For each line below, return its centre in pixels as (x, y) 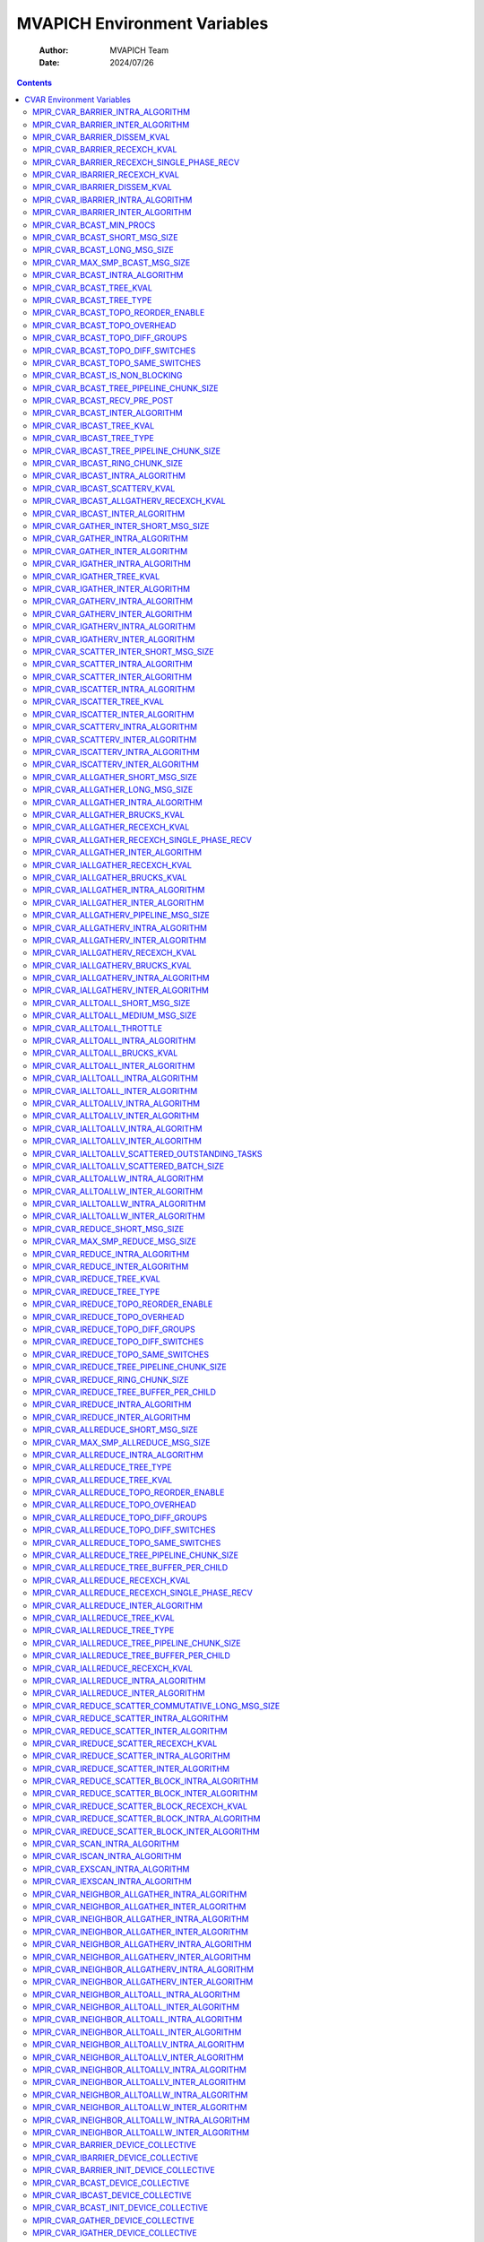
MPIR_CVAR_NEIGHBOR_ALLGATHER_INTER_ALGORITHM (139, 1907)
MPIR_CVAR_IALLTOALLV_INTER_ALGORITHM (117, 1141)
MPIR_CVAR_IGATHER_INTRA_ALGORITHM (112, 564)
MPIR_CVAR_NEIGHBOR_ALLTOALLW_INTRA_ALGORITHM (140, 2095)
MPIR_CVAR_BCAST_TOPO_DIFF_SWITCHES (114, 351)
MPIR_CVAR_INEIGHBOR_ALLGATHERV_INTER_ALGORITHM (143, 1982)
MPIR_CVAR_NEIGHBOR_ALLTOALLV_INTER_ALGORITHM (138, 2057)
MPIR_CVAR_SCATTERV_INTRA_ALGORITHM (115, 727)
